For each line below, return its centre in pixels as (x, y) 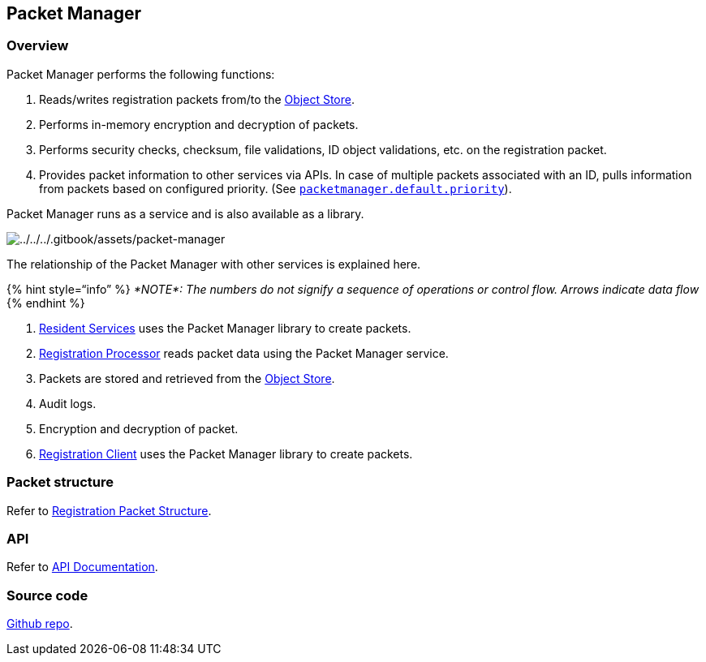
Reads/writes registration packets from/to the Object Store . (197, 99)
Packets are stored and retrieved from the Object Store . (187, 378)
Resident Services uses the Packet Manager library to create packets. (225, 328)
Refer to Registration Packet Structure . (109, 510)
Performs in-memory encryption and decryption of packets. (199, 124)
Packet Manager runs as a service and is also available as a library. (185, 213)
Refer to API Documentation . (82, 567)
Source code (47, 595)
